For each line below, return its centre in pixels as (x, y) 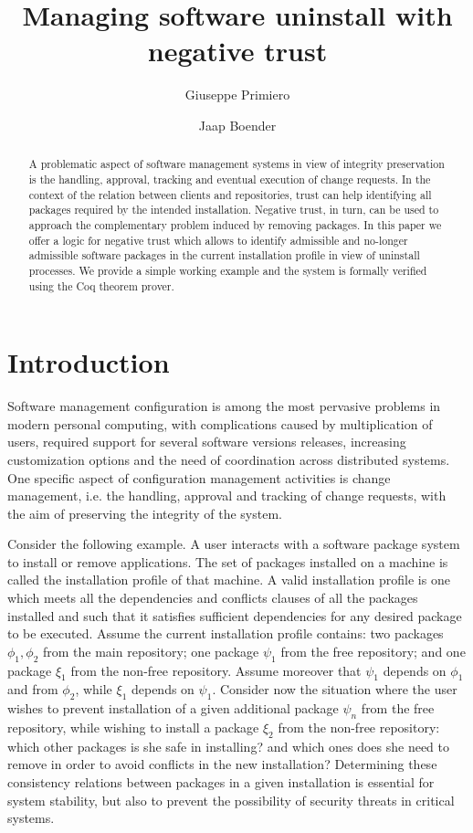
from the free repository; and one (373, 651)
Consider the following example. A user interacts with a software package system (234, 544)
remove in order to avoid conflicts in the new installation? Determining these (222, 764)
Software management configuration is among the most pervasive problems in (224, 406)
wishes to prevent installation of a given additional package (173, 708)
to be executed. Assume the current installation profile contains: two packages (226, 633)
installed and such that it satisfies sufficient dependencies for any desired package (235, 615)
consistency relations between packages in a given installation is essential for (221, 782)
